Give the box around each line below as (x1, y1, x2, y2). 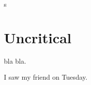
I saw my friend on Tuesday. (4, 72, 88, 82)
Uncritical (4, 27, 72, 47)
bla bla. (4, 55, 26, 66)
